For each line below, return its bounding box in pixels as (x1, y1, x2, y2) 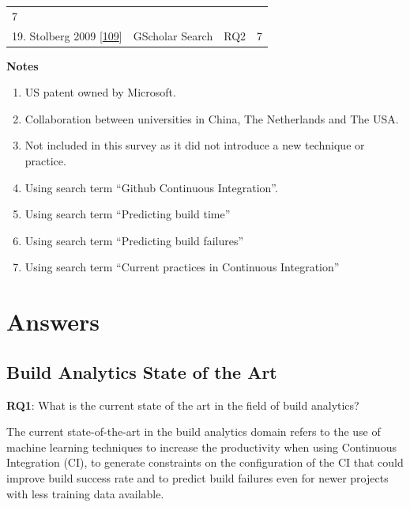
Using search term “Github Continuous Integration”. (24, 179, 278, 195)
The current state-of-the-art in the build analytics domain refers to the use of (6, 423, 381, 440)
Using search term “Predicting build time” (24, 206, 231, 222)
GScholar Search (133, 27, 213, 44)
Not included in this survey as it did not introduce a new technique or (24, 137, 365, 153)
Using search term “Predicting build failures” (24, 232, 244, 248)
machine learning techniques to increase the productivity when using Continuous (6, 438, 397, 455)
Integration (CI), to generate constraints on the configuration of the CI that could (6, 454, 404, 471)
